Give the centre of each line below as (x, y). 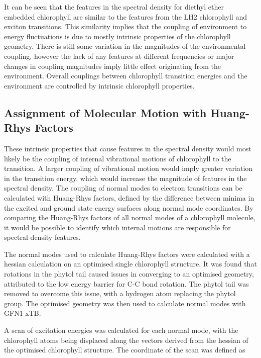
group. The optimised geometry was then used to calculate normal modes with (125, 303)
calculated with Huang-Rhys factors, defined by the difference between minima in (129, 197)
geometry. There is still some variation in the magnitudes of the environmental (125, 46)
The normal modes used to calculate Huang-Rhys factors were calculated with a (127, 254)
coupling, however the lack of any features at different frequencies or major (119, 56)
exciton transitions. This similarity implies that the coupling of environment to (125, 26)
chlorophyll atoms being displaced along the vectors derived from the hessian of (126, 340)
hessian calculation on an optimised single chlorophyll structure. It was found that (130, 264)
